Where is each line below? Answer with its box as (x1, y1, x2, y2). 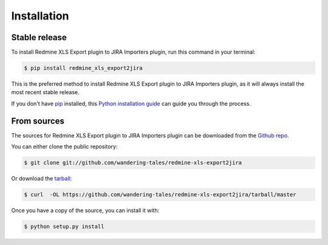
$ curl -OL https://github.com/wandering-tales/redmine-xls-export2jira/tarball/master (24, 192, 297, 198)
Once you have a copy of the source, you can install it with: (11, 207, 160, 214)
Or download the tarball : (11, 175, 72, 182)
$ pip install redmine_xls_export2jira (24, 64, 143, 72)
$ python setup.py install (24, 223, 104, 230)
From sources (11, 116, 65, 126)
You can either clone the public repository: (11, 143, 118, 150)
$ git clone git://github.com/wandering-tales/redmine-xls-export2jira (24, 159, 242, 167)
